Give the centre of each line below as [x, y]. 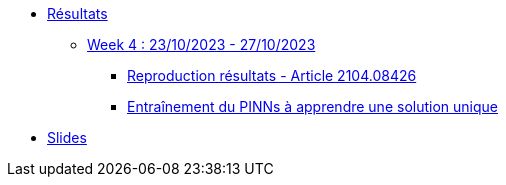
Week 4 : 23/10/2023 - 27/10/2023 [201, 44]
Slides [67, 137]
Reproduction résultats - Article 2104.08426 [272, 75]
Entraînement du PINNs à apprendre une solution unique [312, 106]
